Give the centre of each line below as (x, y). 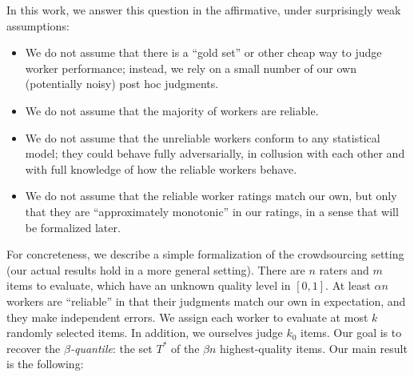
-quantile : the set (111, 348)
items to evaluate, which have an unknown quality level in (149, 285)
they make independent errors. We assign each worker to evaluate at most (187, 317)
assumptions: (38, 25)
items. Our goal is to (351, 333)
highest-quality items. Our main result (314, 348)
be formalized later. (73, 227)
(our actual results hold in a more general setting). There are (156, 269)
